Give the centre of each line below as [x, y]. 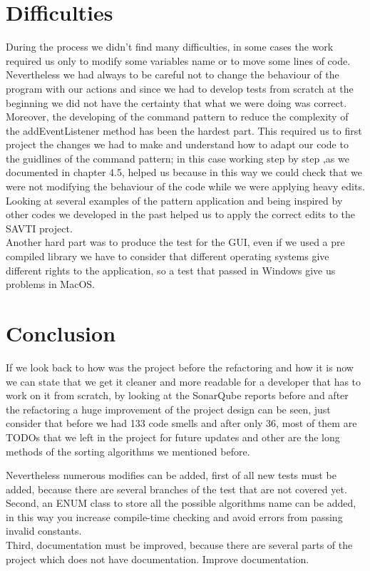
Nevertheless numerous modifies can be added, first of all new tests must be [171, 475]
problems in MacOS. [50, 284]
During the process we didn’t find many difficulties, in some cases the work [170, 47]
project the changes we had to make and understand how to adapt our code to [177, 144]
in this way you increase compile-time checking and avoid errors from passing [174, 516]
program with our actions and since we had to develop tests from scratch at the [180, 88]
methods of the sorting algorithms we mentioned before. [128, 451]
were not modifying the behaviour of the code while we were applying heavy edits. [185, 186]
